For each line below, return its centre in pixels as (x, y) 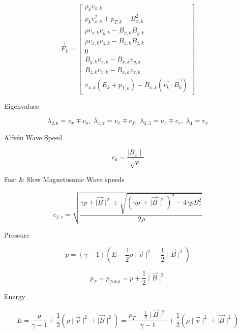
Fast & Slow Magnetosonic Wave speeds (64, 179)
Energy (15, 296)
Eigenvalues (22, 106)
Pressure (17, 234)
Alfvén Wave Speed (33, 137)
